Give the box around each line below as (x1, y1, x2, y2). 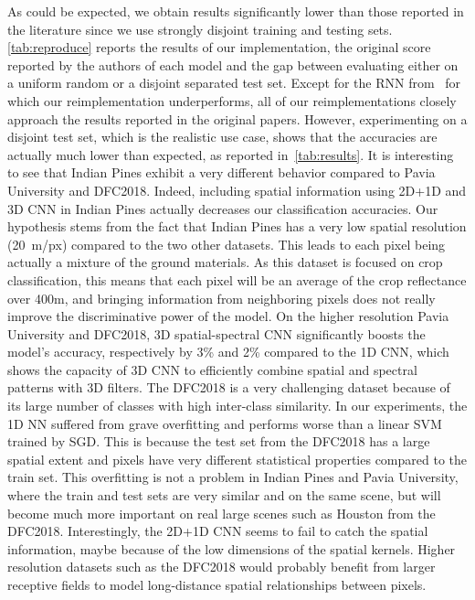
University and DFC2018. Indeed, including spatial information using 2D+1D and (7, 180, 467, 199)
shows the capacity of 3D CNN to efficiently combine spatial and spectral (7, 359, 417, 379)
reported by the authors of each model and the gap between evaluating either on (7, 55, 459, 74)
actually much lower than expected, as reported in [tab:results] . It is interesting (7, 145, 454, 164)
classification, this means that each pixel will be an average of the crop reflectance (7, 270, 467, 289)
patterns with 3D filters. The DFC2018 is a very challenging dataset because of (7, 378, 450, 397)
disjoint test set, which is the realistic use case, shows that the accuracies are (7, 127, 438, 146)
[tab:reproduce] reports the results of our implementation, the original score (7, 37, 431, 57)
